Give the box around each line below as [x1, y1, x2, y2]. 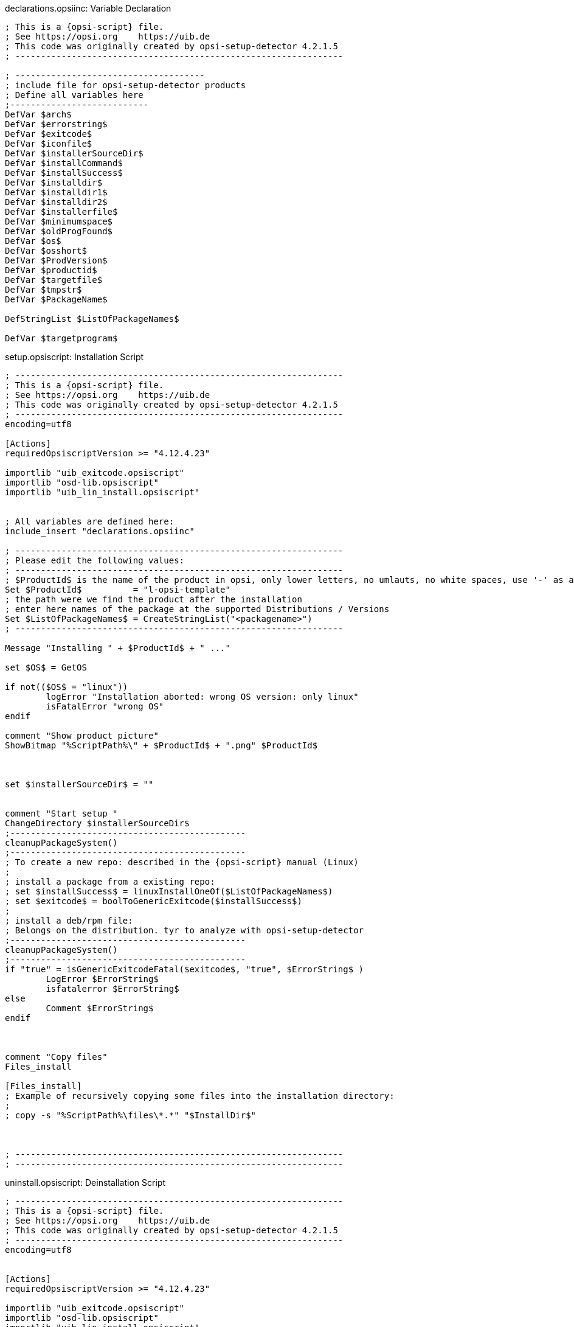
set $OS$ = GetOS [5, 663, 87, 672]
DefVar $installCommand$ [5, 158, 123, 168]
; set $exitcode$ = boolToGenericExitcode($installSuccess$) [5, 896, 302, 906]
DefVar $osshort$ [5, 246, 87, 256]
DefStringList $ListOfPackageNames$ [5, 314, 179, 324]
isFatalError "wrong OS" [46, 702, 164, 711]
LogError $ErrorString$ [46, 974, 159, 984]
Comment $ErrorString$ [46, 1003, 154, 1013]
